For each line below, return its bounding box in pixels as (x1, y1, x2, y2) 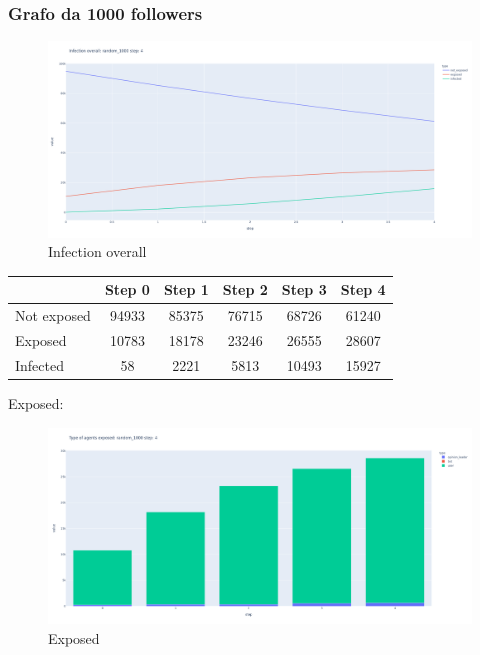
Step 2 (222, 279, 268, 300)
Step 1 (163, 279, 209, 300)
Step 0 (104, 279, 150, 300)
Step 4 (340, 279, 386, 300)
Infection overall (48, 241, 147, 262)
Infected (15, 354, 64, 375)
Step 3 (281, 279, 327, 300)
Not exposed (15, 305, 91, 326)
